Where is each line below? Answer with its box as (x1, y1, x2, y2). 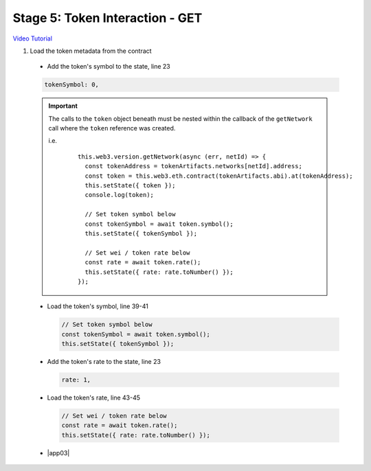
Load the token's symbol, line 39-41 (47, 302, 149, 310)
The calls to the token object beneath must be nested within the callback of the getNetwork (48, 114, 313, 123)
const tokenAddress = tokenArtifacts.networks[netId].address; (85, 162, 302, 170)
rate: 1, (61, 376, 91, 384)
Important (48, 102, 78, 110)
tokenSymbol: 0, (44, 81, 100, 89)
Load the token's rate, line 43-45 (47, 393, 141, 402)
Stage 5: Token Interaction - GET (12, 10, 203, 25)
